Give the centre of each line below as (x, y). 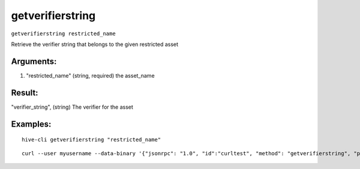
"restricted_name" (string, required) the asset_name (91, 75)
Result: (25, 93)
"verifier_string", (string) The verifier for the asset (72, 107)
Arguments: (34, 61)
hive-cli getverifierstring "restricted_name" (91, 140)
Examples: (31, 124)
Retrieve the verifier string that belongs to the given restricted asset (95, 44)
